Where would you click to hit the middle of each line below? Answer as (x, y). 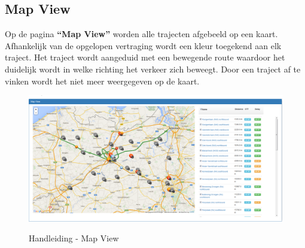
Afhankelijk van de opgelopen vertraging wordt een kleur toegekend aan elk (143, 45)
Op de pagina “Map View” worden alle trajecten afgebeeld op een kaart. (141, 34)
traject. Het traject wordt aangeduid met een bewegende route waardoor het (145, 57)
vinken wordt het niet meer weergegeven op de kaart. (102, 81)
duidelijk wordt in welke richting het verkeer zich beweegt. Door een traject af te (153, 69)
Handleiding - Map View (74, 238)
